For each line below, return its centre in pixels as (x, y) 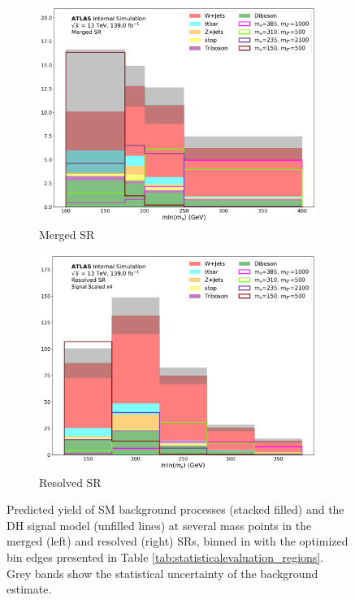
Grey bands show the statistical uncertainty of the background (162, 573)
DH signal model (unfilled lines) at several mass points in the (159, 525)
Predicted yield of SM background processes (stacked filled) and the (175, 509)
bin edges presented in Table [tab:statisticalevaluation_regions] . (165, 557)
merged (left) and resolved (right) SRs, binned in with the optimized (177, 541)
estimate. (29, 589)
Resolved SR (70, 482)
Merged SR (67, 234)
